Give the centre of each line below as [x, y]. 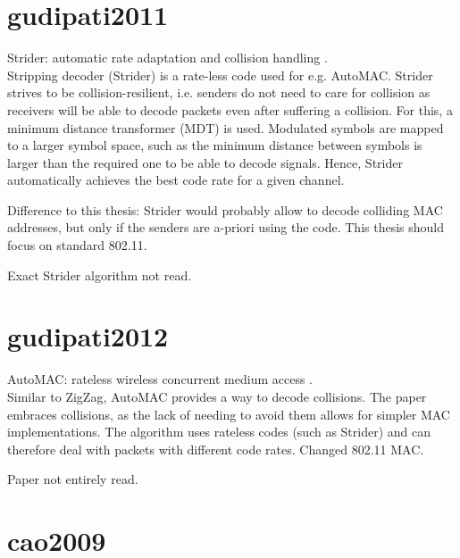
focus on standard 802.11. [77, 245]
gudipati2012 [88, 336]
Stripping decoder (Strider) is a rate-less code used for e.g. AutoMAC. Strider [220, 75]
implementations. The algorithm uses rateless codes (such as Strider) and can [219, 432]
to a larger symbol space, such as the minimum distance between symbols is [215, 145]
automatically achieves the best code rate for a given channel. [176, 180]
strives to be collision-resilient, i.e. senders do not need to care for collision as [219, 92]
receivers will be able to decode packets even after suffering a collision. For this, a [230, 109]
